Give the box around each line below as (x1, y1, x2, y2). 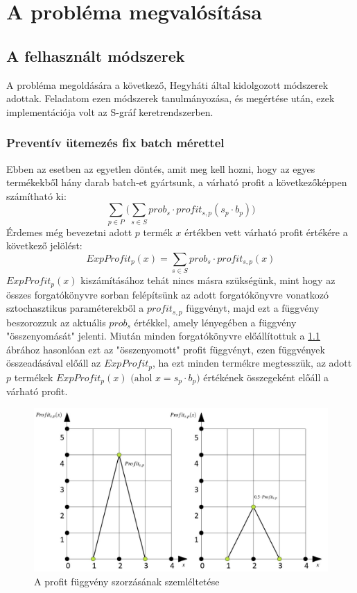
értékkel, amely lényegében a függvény (134, 315, 297, 329)
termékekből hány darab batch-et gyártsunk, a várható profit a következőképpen (6, 175, 347, 190)
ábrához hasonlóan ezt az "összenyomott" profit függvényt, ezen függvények (6, 342, 325, 356)
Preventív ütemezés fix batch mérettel (6, 134, 225, 151)
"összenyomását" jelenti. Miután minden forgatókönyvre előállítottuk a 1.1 (6, 328, 320, 343)
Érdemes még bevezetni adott (6, 224, 132, 239)
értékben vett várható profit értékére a (184, 224, 348, 239)
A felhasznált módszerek (6, 44, 185, 66)
